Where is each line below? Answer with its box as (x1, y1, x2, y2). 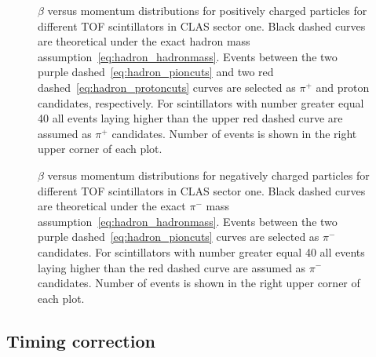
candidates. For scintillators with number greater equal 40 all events (38, 243, 365, 260)
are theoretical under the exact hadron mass (38, 33, 250, 49)
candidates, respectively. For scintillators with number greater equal (38, 94, 364, 111)
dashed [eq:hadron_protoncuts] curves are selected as (38, 78, 296, 95)
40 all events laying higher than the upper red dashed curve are (38, 110, 343, 126)
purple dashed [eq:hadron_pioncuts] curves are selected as (38, 228, 319, 245)
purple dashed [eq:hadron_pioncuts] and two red (38, 64, 274, 80)
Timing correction (6, 328, 155, 352)
